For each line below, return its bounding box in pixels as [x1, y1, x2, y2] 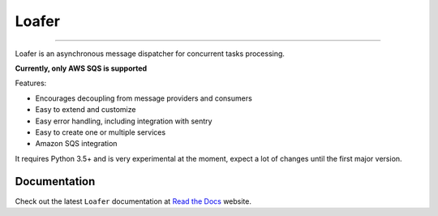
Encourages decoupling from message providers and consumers [35, 93, 253, 103]
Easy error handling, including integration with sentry [35, 116, 213, 126]
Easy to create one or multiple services [35, 127, 166, 137]
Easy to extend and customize [35, 105, 136, 114]
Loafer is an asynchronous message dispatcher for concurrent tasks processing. [15, 49, 286, 58]
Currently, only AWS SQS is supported [15, 63, 148, 73]
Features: [15, 78, 47, 89]
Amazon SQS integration [35, 139, 118, 149]
